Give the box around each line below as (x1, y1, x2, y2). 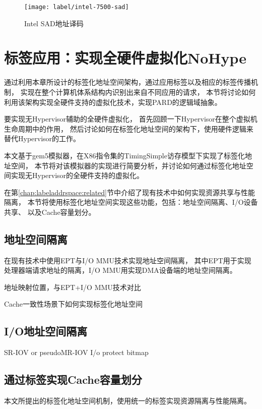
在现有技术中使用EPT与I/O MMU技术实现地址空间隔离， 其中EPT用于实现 (4, 255, 251, 265)
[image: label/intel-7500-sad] (24, 4, 129, 11)
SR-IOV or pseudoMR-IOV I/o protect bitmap (4, 347, 149, 358)
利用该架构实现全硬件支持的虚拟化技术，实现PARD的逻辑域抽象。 (4, 96, 222, 107)
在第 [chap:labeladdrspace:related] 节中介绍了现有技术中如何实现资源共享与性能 (4, 187, 255, 197)
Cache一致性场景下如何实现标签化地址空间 (4, 299, 143, 309)
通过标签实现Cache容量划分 (4, 372, 142, 387)
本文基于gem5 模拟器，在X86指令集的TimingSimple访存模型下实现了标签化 (4, 150, 245, 160)
